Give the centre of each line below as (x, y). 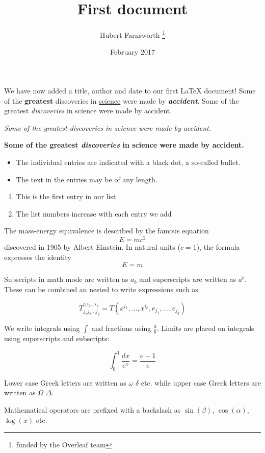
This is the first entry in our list (66, 196)
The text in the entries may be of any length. (87, 179)
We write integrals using (42, 328)
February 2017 (132, 52)
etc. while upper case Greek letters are (201, 382)
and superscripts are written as (188, 279)
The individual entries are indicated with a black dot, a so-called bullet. (128, 162)
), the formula (218, 246)
